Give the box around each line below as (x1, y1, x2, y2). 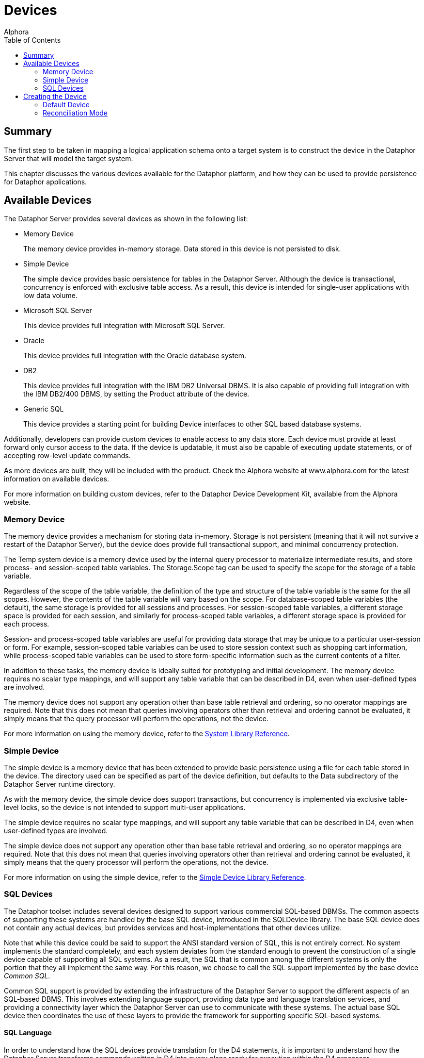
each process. (4, 620, 49, 628)
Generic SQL (23, 405, 64, 413)
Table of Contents (4, 35, 61, 44)
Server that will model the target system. (4, 154, 133, 163)
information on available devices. (4, 475, 109, 483)
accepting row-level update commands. (4, 451, 131, 460)
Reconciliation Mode (43, 108, 108, 117)
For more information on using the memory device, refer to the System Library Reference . (4, 729, 290, 738)
